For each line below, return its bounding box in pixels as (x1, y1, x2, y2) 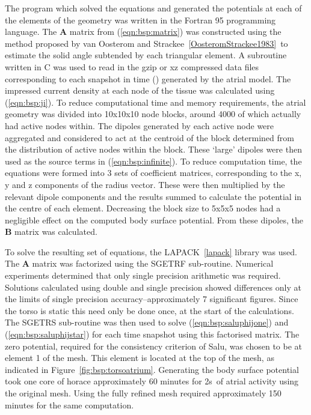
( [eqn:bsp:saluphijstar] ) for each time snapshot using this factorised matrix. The (5, 328, 300, 341)
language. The (5, 25, 57, 38)
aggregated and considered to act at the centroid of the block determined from (5, 131, 294, 144)
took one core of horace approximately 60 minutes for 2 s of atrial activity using (5, 375, 299, 387)
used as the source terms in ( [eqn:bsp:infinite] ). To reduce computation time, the (5, 154, 302, 167)
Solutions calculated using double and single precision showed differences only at (5, 280, 301, 293)
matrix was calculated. (14, 225, 97, 238)
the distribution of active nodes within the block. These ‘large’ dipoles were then (5, 143, 302, 156)
